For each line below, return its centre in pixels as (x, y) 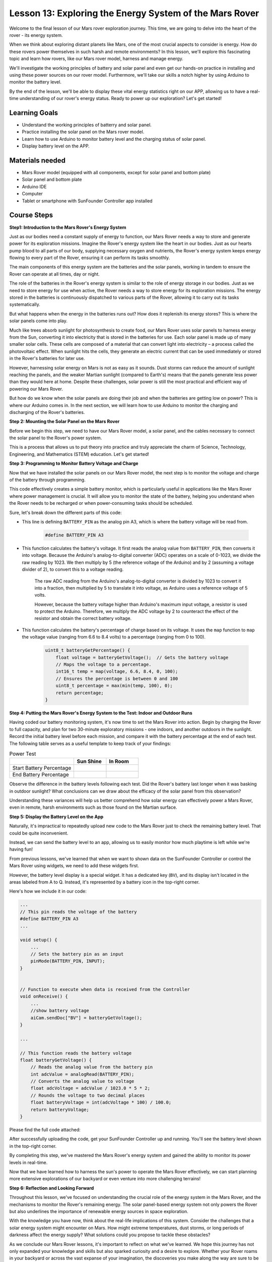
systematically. (25, 304)
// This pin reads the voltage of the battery (78, 912)
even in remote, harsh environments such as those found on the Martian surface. (93, 807)
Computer (32, 194)
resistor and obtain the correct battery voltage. (83, 618)
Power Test (23, 754)
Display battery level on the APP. (56, 146)
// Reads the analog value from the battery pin (92, 1067)
